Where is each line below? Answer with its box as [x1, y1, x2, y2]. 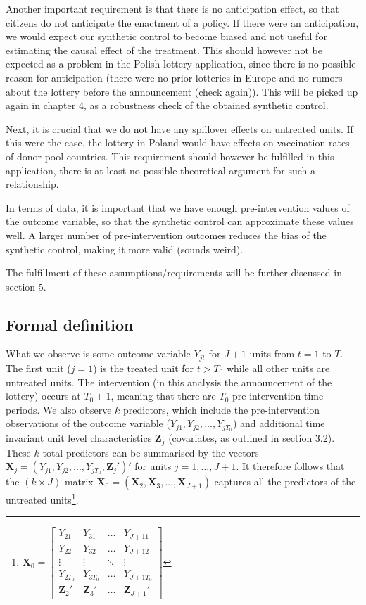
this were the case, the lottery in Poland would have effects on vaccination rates [6, 135, 350, 150]
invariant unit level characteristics [6, 431, 152, 445]
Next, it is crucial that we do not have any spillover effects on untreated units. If [6, 121, 353, 136]
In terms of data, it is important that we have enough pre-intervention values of [6, 200, 350, 215]
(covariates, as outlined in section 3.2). [168, 431, 335, 445]
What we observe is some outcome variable [6, 346, 191, 361]
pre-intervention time [232, 388, 324, 403]
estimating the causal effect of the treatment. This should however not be [6, 42, 322, 57]
